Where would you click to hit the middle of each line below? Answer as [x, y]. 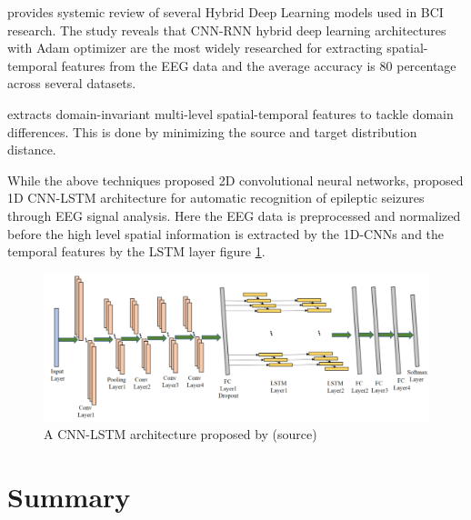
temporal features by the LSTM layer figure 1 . [136, 251]
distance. [32, 150]
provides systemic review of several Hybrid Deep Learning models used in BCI [225, 12]
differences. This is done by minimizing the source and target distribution [212, 131]
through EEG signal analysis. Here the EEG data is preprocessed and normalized [234, 215]
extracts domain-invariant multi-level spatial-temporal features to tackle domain [230, 113]
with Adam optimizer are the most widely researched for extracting [195, 48]
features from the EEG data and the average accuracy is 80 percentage [259, 65]
